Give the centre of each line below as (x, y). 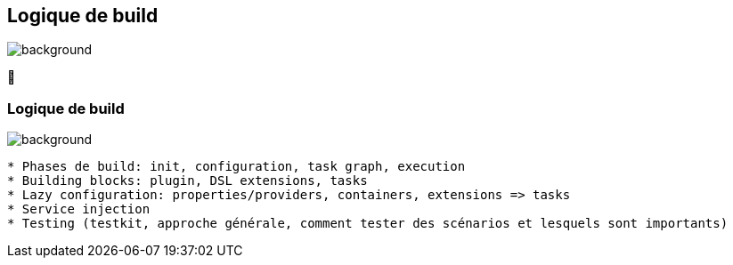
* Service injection (79, 209)
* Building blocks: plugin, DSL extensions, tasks (187, 181)
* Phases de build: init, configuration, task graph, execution (236, 167)
